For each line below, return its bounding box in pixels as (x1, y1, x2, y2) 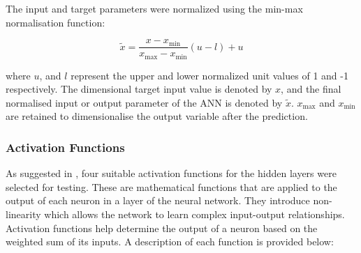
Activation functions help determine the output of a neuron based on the (6, 220, 318, 235)
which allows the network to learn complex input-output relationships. (44, 207, 345, 222)
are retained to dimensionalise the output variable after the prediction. (6, 109, 308, 123)
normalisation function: (6, 15, 105, 29)
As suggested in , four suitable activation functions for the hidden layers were (6, 166, 337, 181)
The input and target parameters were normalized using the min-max (6, 1, 303, 15)
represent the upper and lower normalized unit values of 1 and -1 (71, 68, 348, 82)
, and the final (281, 82, 341, 96)
